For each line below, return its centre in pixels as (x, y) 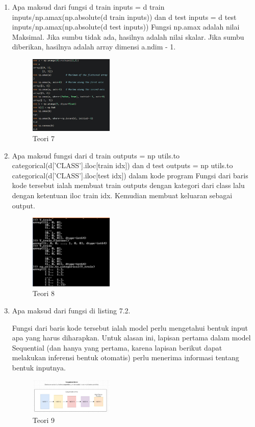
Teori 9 (44, 420)
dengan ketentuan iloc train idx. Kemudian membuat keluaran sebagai (122, 195)
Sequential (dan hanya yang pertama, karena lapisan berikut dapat (117, 347)
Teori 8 (44, 293)
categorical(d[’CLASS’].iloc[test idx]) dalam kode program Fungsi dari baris (130, 175)
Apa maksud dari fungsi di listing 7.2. (71, 311)
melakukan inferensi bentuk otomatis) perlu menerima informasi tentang (125, 357)
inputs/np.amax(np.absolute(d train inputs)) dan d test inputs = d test (124, 17)
